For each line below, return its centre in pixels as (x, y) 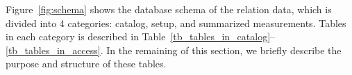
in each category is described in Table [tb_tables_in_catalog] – (141, 36)
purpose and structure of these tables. (86, 64)
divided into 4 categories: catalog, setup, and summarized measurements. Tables (176, 23)
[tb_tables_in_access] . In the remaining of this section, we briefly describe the (174, 50)
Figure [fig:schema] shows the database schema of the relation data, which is (169, 9)
